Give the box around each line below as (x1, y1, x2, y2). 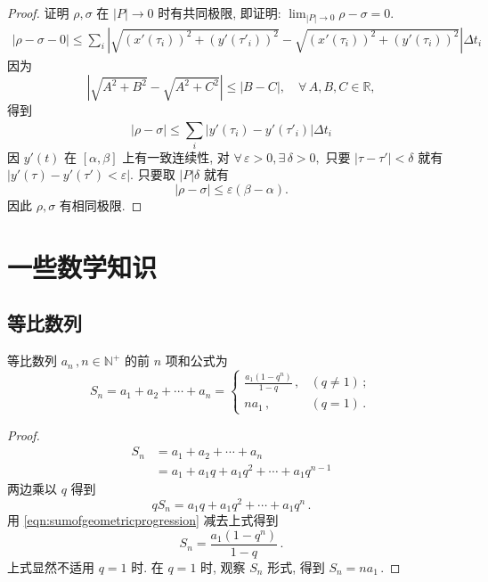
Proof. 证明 (7, 4, 69, 21)
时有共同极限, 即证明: (158, 4, 281, 21)
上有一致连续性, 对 (122, 147, 230, 166)
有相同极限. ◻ (59, 196, 142, 215)
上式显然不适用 (7, 557, 94, 576)
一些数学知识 (7, 248, 158, 284)
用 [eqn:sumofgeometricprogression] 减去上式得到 (7, 511, 279, 529)
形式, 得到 (267, 557, 325, 576)
